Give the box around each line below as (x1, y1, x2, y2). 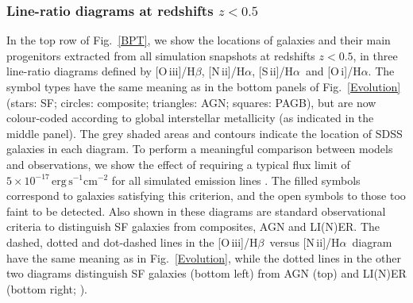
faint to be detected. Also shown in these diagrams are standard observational (6, 202, 386, 219)
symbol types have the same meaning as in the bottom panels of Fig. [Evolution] (6, 79, 401, 94)
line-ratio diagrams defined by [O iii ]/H (6, 63, 195, 79)
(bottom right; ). (6, 280, 87, 297)
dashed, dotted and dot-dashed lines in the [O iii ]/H (6, 233, 258, 250)
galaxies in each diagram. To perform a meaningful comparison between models (6, 140, 393, 157)
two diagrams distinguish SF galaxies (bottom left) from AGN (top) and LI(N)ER (6, 265, 407, 282)
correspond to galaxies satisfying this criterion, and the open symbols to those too (6, 187, 406, 204)
